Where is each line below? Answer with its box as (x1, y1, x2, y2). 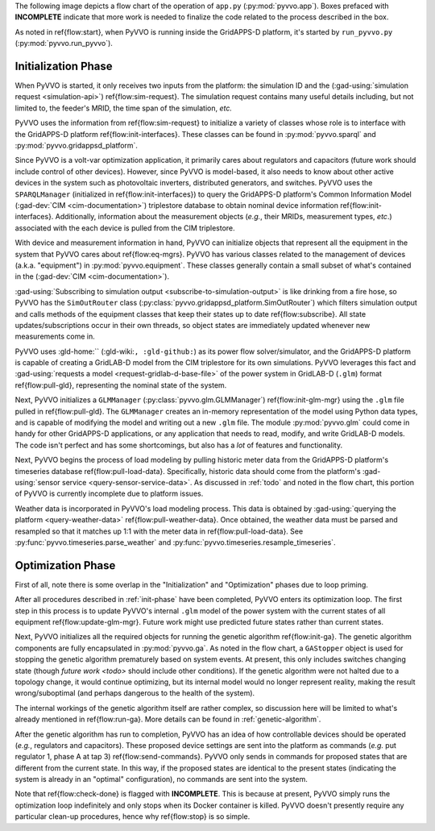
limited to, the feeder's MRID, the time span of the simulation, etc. (14, 103, 233, 113)
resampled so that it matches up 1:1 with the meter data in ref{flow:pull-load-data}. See (14, 526, 304, 536)
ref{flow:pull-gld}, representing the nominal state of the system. (14, 380, 227, 390)
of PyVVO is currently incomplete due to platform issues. (14, 488, 204, 499)
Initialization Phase (14, 59, 113, 73)
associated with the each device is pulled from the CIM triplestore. (14, 222, 235, 233)
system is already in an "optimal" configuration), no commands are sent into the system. (14, 775, 308, 784)
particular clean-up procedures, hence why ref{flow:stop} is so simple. (14, 812, 251, 821)
